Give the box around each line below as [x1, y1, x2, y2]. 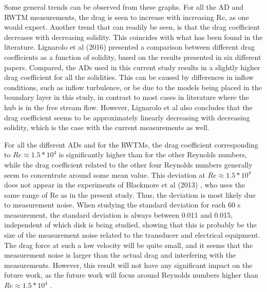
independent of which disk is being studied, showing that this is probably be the [4, 219, 257, 230]
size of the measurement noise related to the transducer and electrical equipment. [4, 230, 260, 240]
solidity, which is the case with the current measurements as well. [4, 122, 209, 133]
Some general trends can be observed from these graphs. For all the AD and [4, 2, 244, 12]
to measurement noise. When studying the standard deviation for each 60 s [4, 199, 241, 210]
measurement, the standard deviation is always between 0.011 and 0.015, [4, 209, 233, 220]
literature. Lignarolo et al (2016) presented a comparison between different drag [4, 41, 255, 52]
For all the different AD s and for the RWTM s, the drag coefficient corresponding [4, 139, 258, 150]
